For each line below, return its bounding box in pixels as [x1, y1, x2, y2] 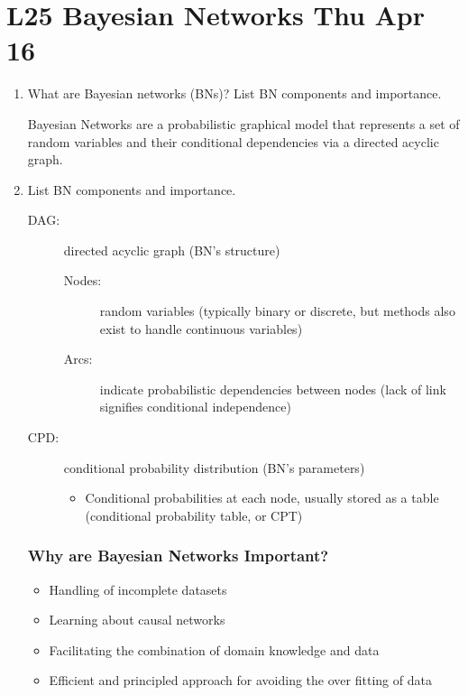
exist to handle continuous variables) [99, 319, 303, 338]
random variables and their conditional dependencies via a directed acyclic [27, 132, 439, 151]
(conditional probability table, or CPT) [85, 505, 303, 524]
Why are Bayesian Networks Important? [27, 544, 329, 567]
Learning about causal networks [49, 610, 225, 629]
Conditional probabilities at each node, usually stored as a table [85, 488, 439, 507]
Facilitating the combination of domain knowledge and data [49, 640, 380, 659]
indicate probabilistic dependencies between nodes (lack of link [99, 379, 446, 398]
